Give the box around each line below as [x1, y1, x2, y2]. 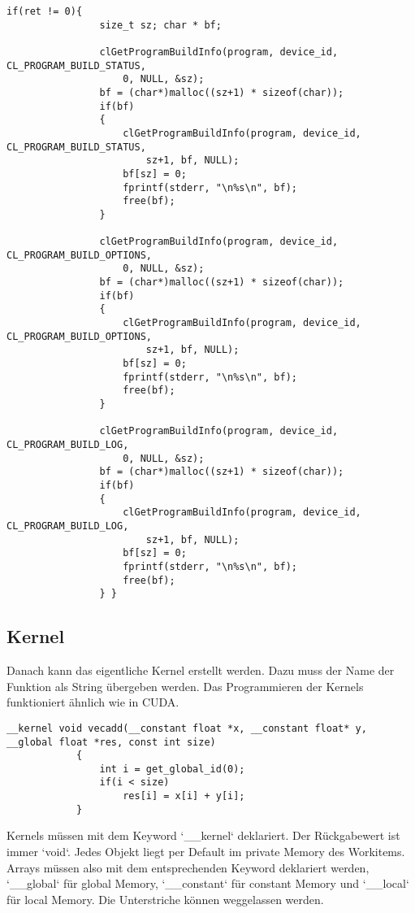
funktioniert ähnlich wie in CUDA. [6, 693, 179, 711]
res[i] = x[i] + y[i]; [123, 790, 245, 802]
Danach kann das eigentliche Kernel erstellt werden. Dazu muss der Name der [6, 662, 395, 679]
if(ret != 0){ [6, 6, 83, 17]
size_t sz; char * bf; [99, 19, 222, 31]
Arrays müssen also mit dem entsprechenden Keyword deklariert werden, [6, 859, 370, 876]
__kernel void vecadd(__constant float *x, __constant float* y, [6, 722, 367, 734]
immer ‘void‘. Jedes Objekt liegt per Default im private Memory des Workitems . [6, 843, 405, 860]
